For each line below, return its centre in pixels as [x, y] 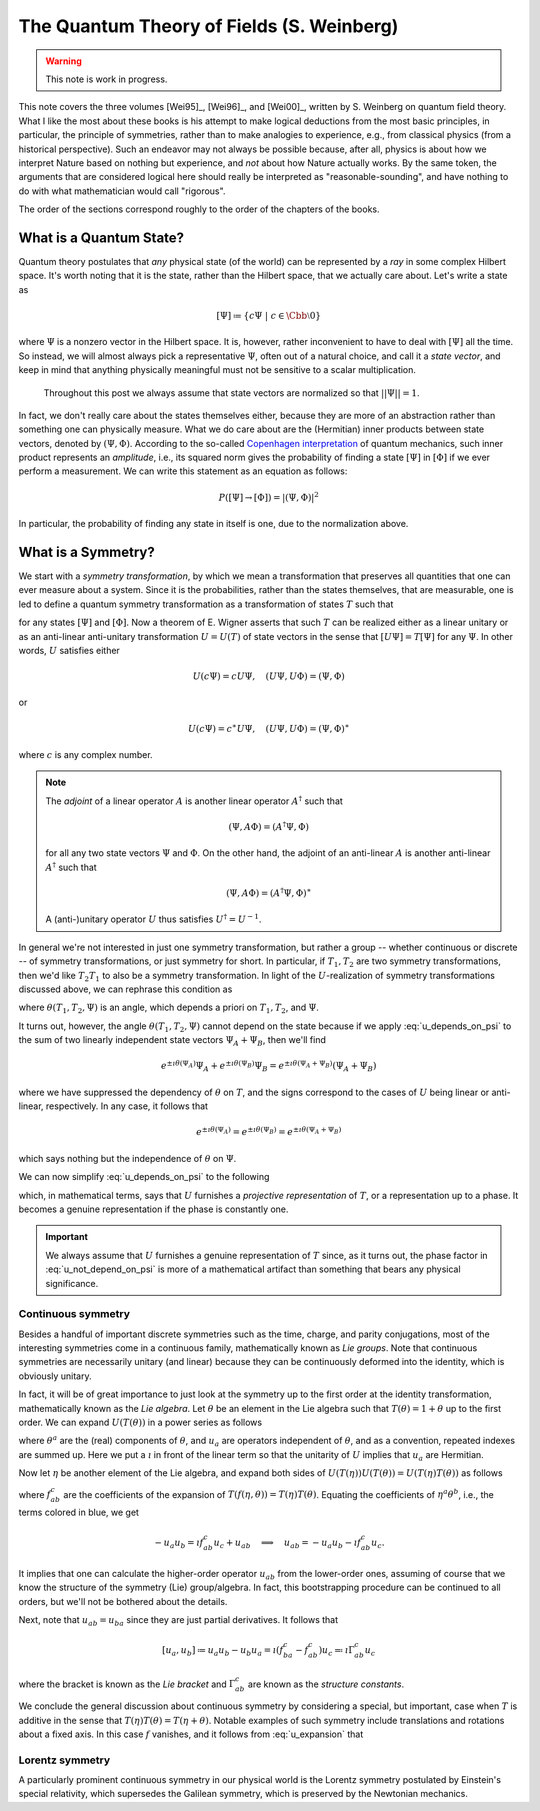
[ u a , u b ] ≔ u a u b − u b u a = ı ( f [222, 1651]
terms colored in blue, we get [79, 1512]
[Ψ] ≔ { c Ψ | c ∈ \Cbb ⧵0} [269, 315]
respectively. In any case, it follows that [127, 1106]
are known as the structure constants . [326, 1684]
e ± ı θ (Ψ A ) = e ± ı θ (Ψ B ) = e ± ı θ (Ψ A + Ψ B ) [268, 1131]
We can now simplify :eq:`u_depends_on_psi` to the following [144, 1177]
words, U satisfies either [69, 650]
